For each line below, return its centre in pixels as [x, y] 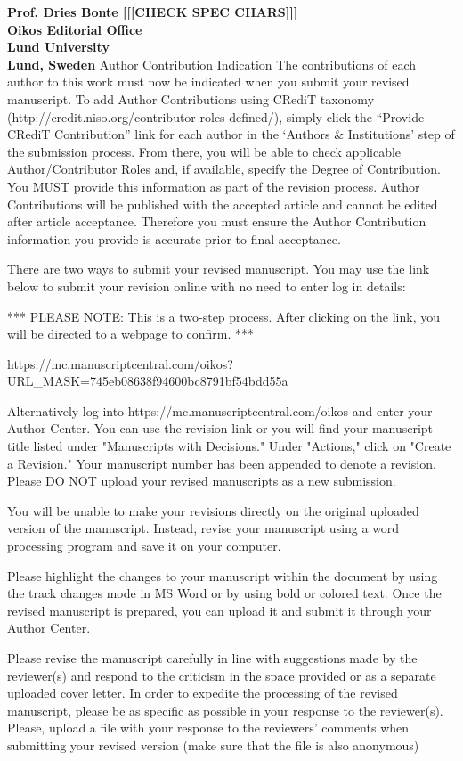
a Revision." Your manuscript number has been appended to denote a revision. [222, 463]
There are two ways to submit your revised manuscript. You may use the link [219, 269]
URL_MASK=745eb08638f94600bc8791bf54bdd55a [148, 381]
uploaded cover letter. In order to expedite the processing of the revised [203, 693]
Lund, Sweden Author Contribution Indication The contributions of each [212, 64]
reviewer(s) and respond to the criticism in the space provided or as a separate [222, 675]
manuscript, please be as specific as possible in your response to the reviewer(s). [225, 710]
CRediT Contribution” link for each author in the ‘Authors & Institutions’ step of [231, 134]
